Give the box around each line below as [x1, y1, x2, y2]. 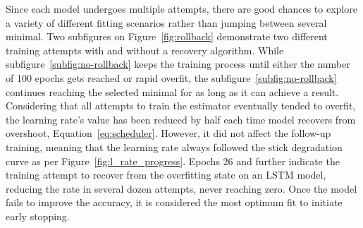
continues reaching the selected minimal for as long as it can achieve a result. [6, 84, 339, 99]
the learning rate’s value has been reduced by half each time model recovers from [6, 112, 356, 126]
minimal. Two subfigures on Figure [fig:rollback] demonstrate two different [6, 29, 328, 44]
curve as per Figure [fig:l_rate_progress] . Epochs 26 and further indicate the [6, 153, 340, 168]
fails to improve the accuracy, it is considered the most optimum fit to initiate [6, 195, 343, 210]
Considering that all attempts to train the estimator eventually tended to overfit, [6, 98, 356, 113]
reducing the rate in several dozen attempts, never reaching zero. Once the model [6, 181, 357, 196]
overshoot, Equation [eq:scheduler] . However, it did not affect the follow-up [6, 126, 331, 140]
